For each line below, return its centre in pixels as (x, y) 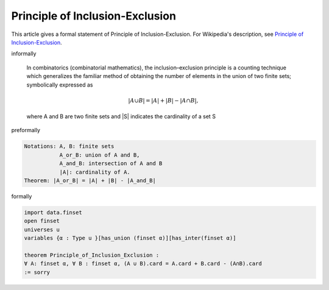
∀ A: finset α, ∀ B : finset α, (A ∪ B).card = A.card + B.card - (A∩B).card (143, 264)
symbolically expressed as (60, 85)
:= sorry (37, 272)
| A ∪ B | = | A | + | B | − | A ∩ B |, (163, 100)
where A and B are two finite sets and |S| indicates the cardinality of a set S (121, 116)
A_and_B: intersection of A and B (111, 164)
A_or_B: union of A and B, (100, 155)
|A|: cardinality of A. (95, 172)
